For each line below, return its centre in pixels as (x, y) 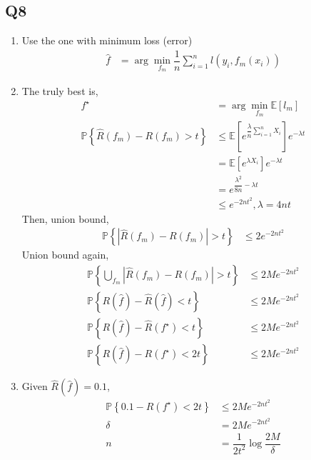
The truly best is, (60, 90)
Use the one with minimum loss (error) (107, 40)
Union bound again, (65, 255)
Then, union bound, (65, 218)
